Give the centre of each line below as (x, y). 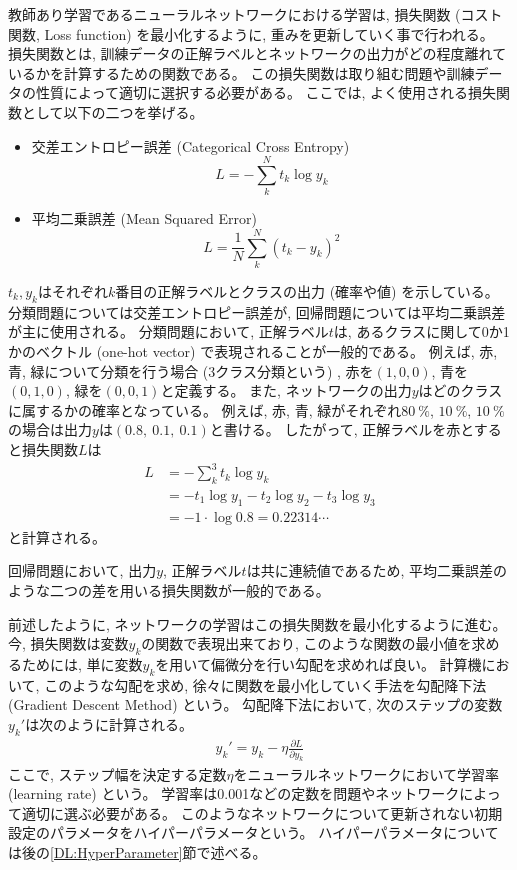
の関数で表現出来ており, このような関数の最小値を (306, 643)
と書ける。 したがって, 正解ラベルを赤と (341, 429)
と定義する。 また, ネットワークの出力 (286, 390)
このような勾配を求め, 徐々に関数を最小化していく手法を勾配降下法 (265, 684)
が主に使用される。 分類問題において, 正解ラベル (168, 331)
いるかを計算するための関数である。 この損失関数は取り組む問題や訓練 (241, 72)
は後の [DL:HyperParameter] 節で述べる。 (137, 851)
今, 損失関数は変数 (68, 643)
